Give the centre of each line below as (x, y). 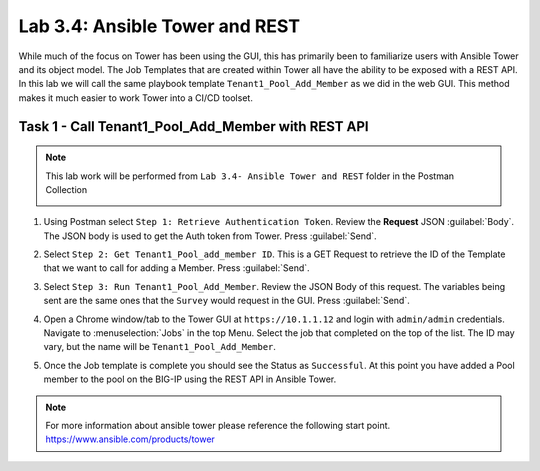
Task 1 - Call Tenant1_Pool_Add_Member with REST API (193, 126)
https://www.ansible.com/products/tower (130, 439)
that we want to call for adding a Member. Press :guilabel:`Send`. (176, 268)
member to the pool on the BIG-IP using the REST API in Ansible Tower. (190, 379)
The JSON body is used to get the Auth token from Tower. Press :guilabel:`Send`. (210, 236)
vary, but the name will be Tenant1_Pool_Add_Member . (160, 347)
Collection (66, 189)
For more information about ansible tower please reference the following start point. (218, 425)
